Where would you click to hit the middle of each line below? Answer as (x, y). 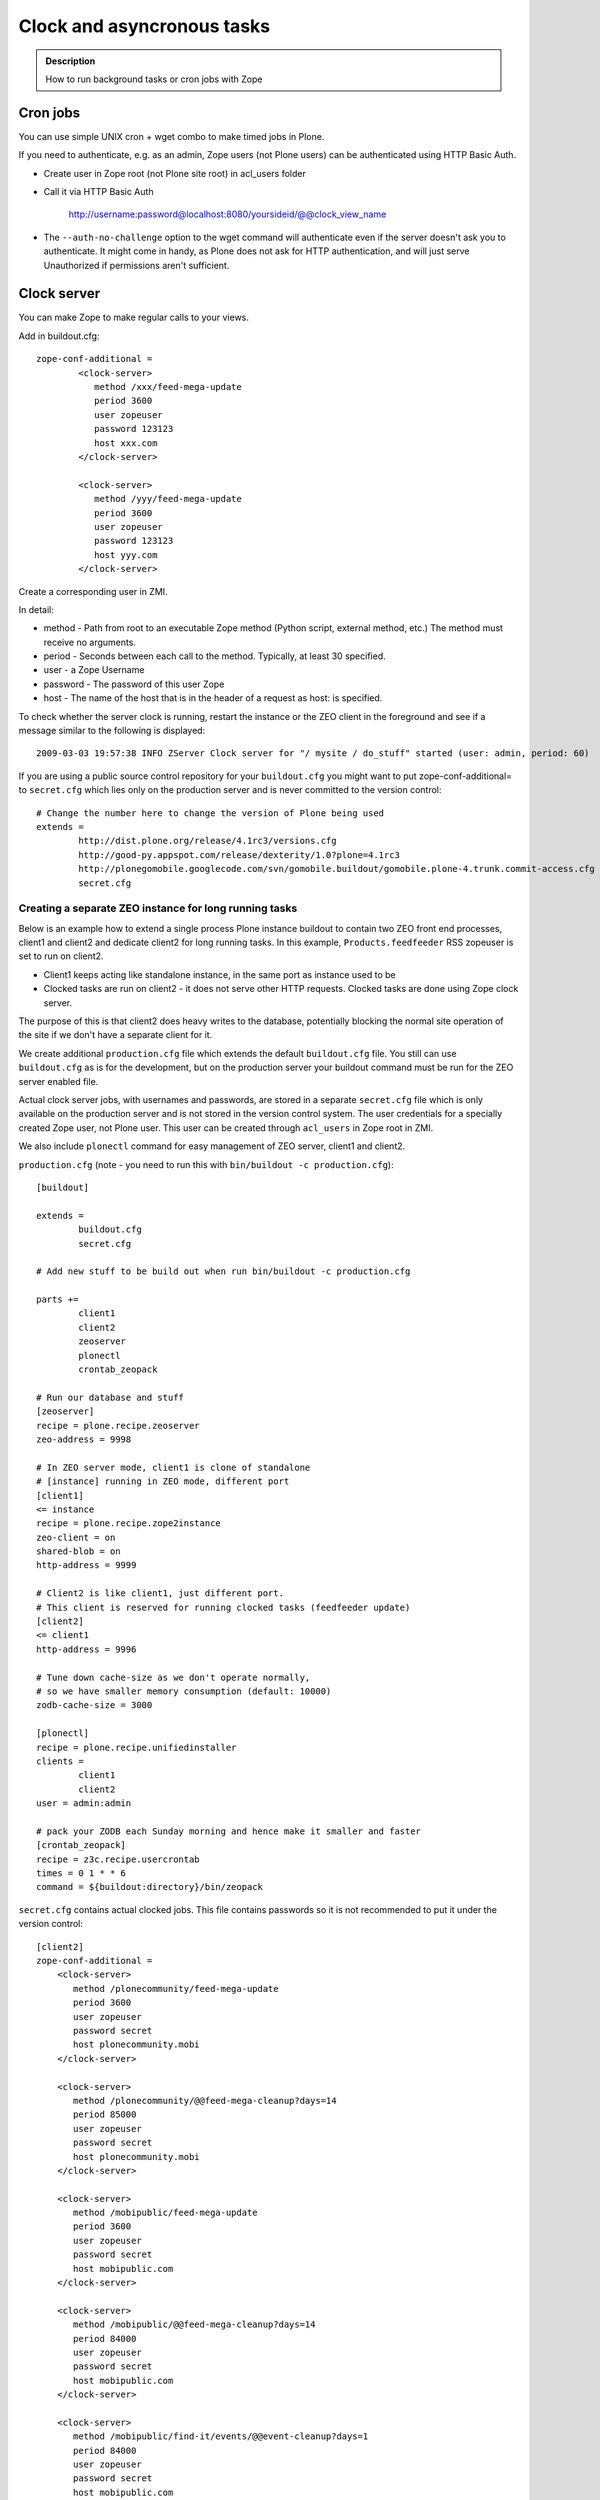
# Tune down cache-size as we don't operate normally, (173, 1677)
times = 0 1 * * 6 (81, 1873)
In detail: (36, 609)
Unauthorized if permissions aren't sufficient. (136, 265)
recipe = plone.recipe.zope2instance (129, 1523)
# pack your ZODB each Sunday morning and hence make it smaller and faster (229, 1831)
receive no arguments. (90, 642)
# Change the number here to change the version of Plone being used (210, 813)
